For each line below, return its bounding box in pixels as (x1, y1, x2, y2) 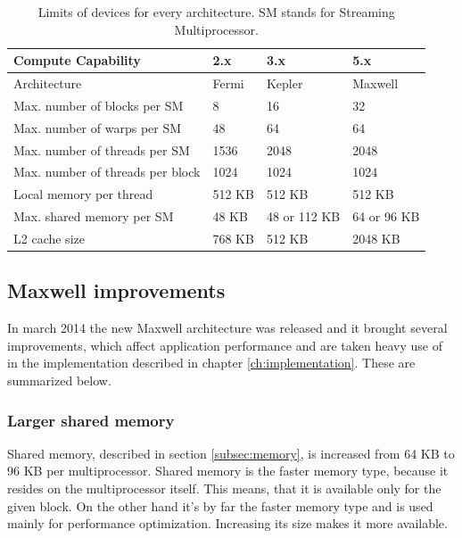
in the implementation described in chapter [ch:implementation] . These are (7, 353, 416, 372)
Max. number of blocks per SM (13, 95, 184, 114)
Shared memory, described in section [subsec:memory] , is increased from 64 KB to (7, 443, 455, 462)
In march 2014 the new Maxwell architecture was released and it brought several (7, 319, 448, 337)
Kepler (266, 74, 303, 93)
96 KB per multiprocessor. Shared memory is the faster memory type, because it (7, 461, 449, 480)
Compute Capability (13, 51, 141, 70)
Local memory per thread (13, 185, 153, 203)
